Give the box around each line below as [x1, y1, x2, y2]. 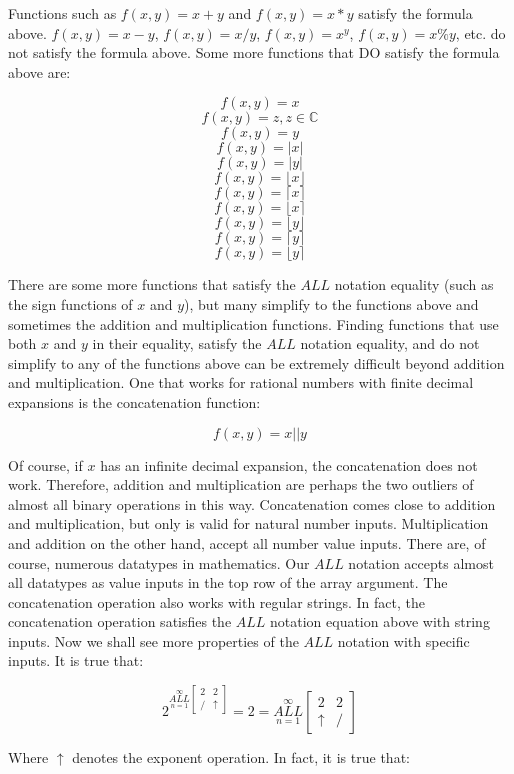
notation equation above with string [270, 611, 490, 632]
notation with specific [337, 630, 470, 651]
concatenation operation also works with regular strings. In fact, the [8, 591, 426, 612]
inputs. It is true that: [8, 650, 144, 671]
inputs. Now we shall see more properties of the [8, 630, 299, 651]
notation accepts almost [348, 552, 494, 573]
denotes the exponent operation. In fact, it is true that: [72, 746, 410, 767]
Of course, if [8, 454, 83, 475]
